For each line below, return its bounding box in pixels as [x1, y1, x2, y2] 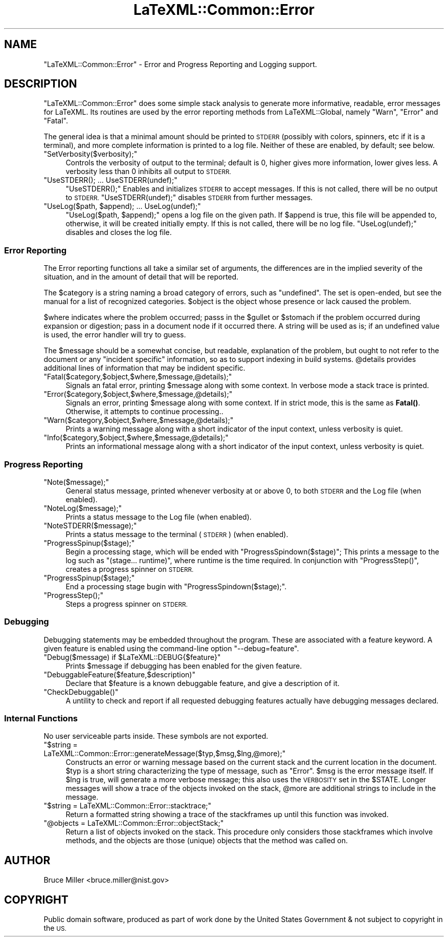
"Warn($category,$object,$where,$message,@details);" [43, 416, 234, 425]
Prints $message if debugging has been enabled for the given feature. [65, 661, 302, 670]
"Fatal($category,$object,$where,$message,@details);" [43, 372, 232, 381]
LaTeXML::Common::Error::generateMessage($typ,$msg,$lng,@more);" [43, 749, 286, 758]
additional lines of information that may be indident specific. [43, 363, 245, 373]
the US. [43, 924, 66, 933]
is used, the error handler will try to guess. [43, 330, 186, 339]
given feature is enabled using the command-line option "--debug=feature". [43, 644, 299, 653]
